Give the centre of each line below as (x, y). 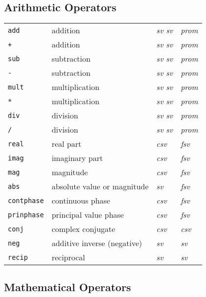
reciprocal (68, 257)
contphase (26, 200)
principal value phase (88, 215)
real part (67, 144)
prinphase (26, 215)
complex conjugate (83, 229)
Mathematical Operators (68, 286)
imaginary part (77, 158)
